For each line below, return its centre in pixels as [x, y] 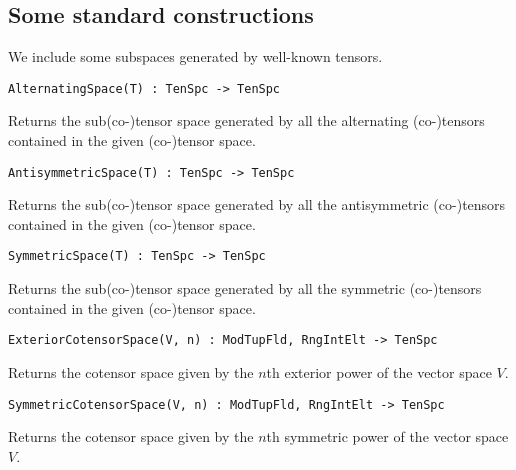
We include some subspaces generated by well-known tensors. [195, 56]
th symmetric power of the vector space [387, 436]
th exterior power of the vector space [379, 371]
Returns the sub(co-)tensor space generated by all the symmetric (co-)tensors [245, 288]
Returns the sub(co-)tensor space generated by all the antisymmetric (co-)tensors [257, 204]
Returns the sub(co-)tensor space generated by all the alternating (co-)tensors [246, 120]
